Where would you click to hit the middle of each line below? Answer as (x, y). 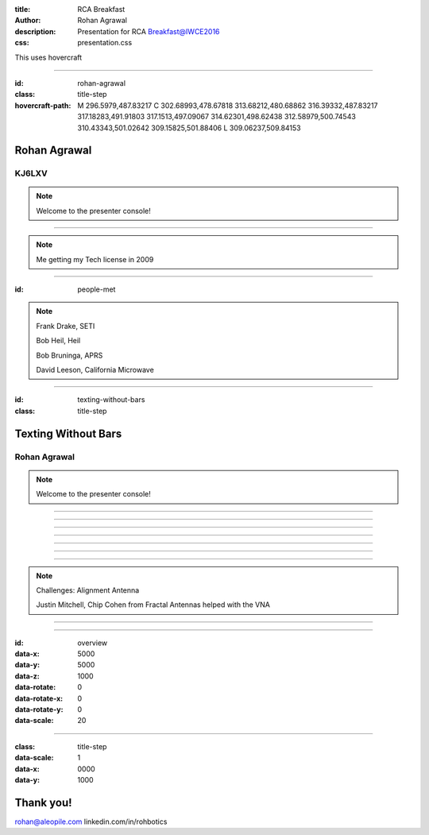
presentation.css (105, 43)
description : (35, 31)
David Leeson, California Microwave (95, 370)
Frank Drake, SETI (66, 326)
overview (92, 643)
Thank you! (43, 802)
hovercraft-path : (43, 105)
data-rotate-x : (39, 698)
